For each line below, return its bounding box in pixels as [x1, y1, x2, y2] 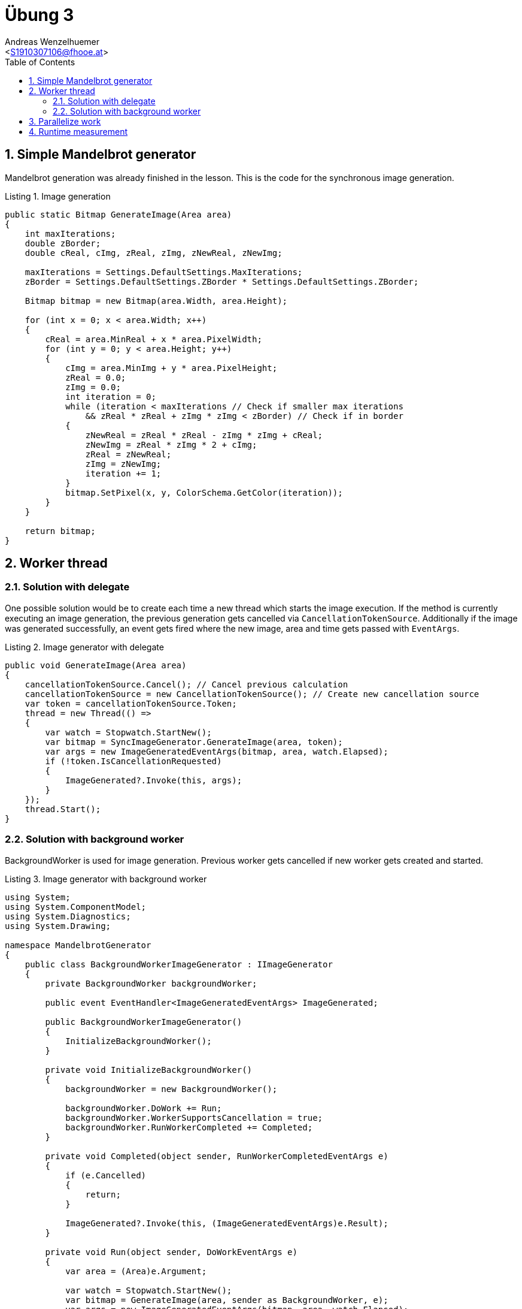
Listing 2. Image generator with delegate [5, 641, 164, 652]
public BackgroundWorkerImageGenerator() [45, 1017, 242, 1027]
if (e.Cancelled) [65, 1170, 147, 1180]
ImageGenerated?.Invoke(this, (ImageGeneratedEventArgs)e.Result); [65, 1218, 389, 1228]
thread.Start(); [25, 804, 101, 814]
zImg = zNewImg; [85, 459, 162, 469]
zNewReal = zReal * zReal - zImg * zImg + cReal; [85, 430, 323, 440]
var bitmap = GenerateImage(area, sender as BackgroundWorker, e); [65, 1295, 389, 1305]
